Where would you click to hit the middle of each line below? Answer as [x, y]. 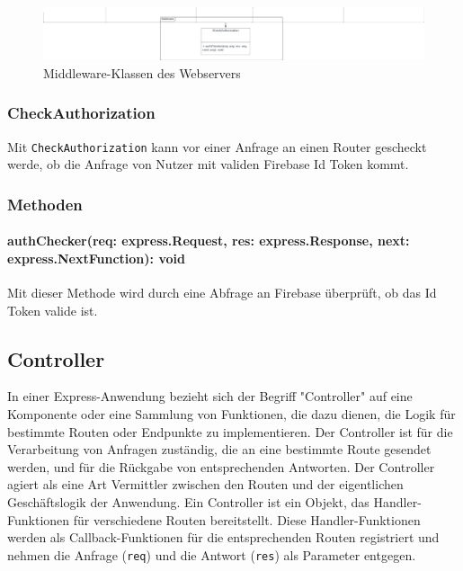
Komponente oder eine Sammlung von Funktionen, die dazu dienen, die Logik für [231, 414]
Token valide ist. [53, 310]
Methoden [45, 204]
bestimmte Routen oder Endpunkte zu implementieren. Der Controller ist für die [230, 431]
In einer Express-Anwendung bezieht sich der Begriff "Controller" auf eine [210, 396]
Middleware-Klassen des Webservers [142, 72]
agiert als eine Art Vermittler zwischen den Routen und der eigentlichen [205, 484]
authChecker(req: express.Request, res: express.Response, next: [209, 241]
